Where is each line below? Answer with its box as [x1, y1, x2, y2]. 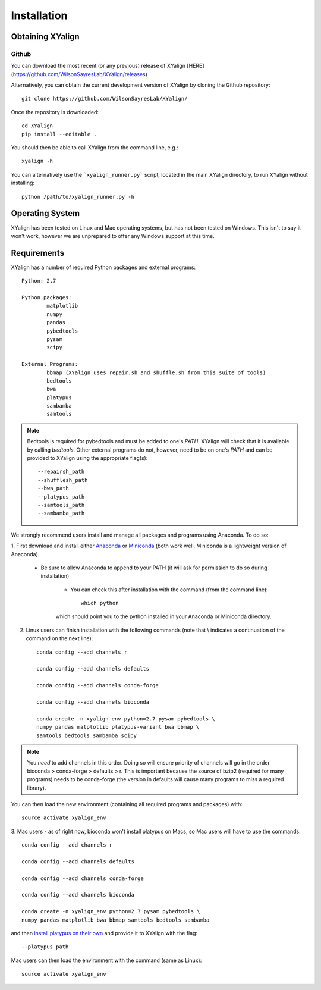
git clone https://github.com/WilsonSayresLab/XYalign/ [21, 95, 188, 102]
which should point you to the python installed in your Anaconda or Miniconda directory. [55, 613, 272, 620]
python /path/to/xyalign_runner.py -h [21, 193, 135, 200]
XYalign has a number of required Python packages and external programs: [11, 264, 196, 271]
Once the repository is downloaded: [11, 108, 99, 115]
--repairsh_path [37, 468, 85, 475]
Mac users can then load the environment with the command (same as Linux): [11, 957, 202, 964]
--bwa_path [37, 485, 70, 492]
